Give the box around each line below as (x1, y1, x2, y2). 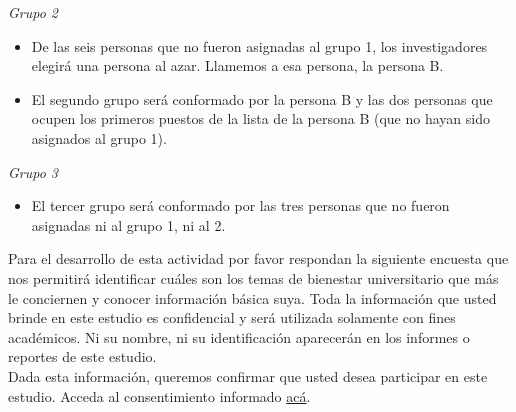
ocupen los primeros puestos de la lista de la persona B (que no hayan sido (31, 108, 490, 129)
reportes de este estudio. (8, 346, 157, 367)
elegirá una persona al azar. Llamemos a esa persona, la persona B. (31, 55, 444, 76)
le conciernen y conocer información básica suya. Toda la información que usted (8, 287, 497, 308)
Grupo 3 (8, 161, 59, 182)
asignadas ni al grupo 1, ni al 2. (31, 214, 226, 235)
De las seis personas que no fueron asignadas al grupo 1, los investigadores (31, 35, 488, 56)
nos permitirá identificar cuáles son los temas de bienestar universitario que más (8, 267, 499, 288)
